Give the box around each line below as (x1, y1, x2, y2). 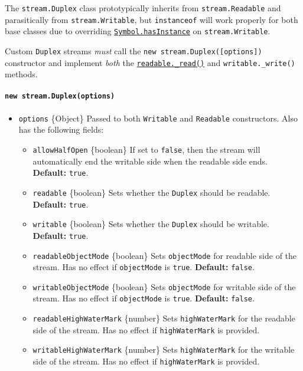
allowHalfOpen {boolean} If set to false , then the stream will (32, 143, 260, 155)
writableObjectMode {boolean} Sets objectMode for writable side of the (32, 280, 296, 293)
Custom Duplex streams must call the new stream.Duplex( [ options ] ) (5, 44, 262, 57)
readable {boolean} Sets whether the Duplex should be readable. (32, 186, 271, 198)
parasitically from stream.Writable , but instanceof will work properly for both (5, 13, 298, 25)
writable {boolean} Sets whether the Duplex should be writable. (32, 218, 269, 230)
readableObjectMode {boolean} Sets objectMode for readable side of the (32, 249, 297, 261)
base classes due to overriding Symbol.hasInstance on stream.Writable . (5, 25, 271, 37)
